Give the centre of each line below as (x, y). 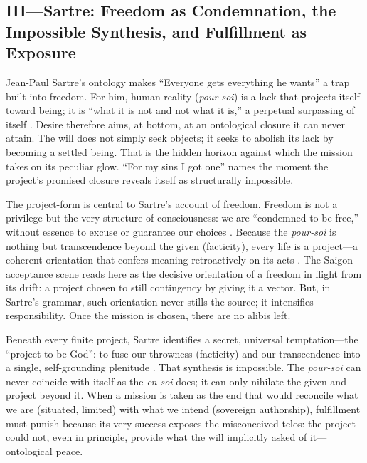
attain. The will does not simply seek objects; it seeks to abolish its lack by (170, 138)
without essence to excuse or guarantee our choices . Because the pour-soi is (171, 231)
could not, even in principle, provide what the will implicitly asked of (156, 437)
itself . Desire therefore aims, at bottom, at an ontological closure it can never (176, 124)
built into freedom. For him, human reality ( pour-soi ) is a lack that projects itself (183, 96)
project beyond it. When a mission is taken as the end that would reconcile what (182, 395)
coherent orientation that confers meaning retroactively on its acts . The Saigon (180, 260)
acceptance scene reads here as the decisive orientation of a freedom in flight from (184, 273)
